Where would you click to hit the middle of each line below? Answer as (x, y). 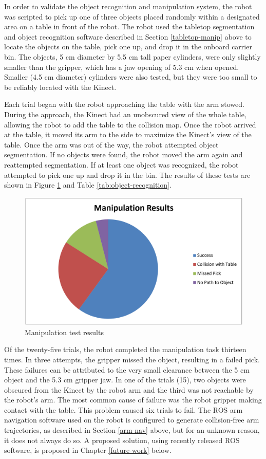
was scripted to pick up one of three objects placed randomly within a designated (132, 16)
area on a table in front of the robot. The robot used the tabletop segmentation (129, 26)
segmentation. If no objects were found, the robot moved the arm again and (123, 154)
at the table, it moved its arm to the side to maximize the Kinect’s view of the (128, 134)
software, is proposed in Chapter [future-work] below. (88, 450)
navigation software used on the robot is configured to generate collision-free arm (132, 420)
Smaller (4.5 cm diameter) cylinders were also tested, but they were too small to (131, 77)
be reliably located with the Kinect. (60, 87)
